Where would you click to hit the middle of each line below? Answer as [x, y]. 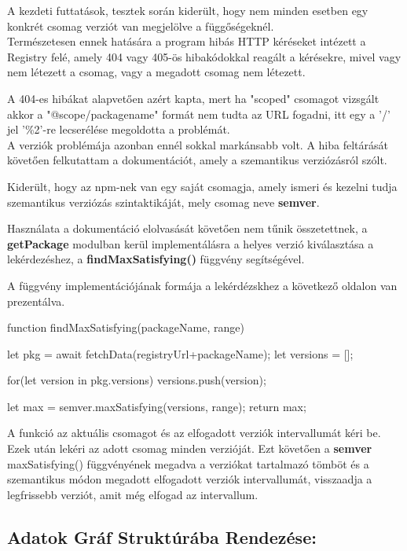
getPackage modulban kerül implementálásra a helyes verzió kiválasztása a [191, 243]
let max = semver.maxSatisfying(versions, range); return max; [157, 406]
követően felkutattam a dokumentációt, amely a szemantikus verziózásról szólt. [197, 160]
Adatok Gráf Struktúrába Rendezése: [162, 536]
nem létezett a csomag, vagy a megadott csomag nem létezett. [156, 72]
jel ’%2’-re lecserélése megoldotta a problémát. [119, 129]
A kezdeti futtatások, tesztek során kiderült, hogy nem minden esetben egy [188, 10]
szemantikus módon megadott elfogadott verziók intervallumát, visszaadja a [190, 479]
